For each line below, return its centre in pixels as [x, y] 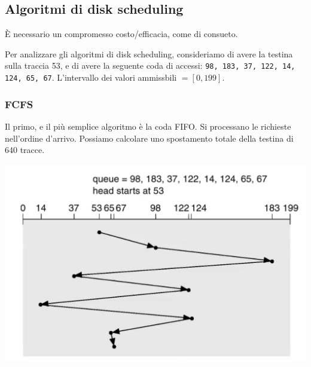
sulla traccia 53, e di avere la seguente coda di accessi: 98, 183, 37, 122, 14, [150, 65]
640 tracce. [25, 150]
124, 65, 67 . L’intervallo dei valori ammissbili [91, 77]
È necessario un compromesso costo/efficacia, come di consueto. [121, 34]
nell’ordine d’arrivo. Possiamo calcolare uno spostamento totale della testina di [149, 138]
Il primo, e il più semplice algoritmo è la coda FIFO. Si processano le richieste [148, 126]
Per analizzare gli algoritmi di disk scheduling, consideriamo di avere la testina [149, 53]
